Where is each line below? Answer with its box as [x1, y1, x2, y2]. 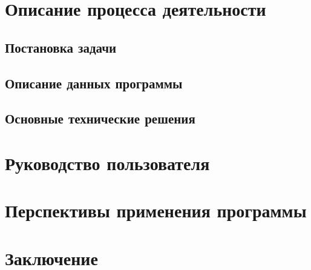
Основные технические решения [5, 109, 195, 128]
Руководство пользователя [5, 150, 210, 175]
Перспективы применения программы [5, 198, 307, 223]
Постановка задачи [5, 38, 117, 56]
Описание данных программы [5, 73, 183, 92]
